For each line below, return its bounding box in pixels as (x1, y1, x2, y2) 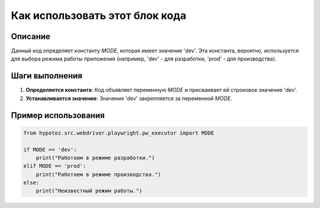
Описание (11, 31, 50, 41)
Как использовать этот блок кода (11, 9, 187, 22)
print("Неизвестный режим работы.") (36, 187, 142, 194)
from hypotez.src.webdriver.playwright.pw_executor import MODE (23, 129, 215, 136)
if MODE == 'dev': (23, 146, 77, 153)
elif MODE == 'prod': (23, 163, 87, 169)
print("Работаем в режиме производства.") (36, 171, 161, 178)
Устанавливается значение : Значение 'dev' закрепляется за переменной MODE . (25, 95, 232, 102)
